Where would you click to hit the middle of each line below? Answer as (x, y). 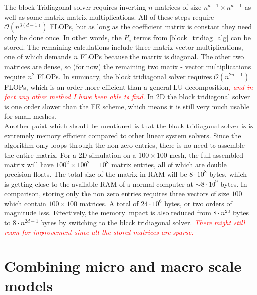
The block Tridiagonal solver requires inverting (75, 7)
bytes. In (234, 184)
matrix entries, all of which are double (169, 164)
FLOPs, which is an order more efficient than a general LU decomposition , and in (129, 87)
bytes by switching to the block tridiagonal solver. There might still (143, 222)
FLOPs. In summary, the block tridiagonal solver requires (124, 76)
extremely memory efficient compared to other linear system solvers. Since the (123, 135)
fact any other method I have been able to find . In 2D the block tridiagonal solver (127, 97)
